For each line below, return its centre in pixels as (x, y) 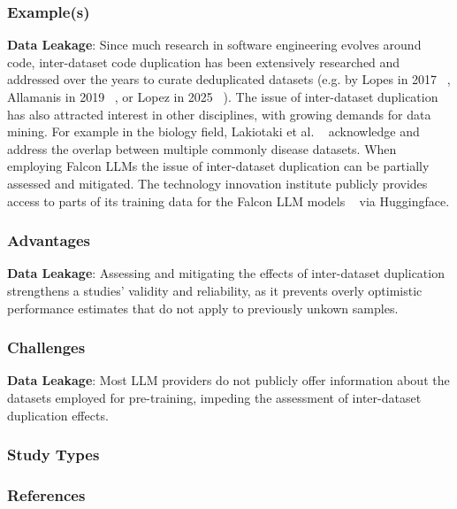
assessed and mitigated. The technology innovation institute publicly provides (217, 183)
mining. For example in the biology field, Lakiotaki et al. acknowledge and (213, 131)
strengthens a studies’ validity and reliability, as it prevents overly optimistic (215, 290)
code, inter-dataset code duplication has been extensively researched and (204, 62)
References (46, 494)
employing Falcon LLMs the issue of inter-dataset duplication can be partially (218, 166)
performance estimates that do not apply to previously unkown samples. (203, 308)
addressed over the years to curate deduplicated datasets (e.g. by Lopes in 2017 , (229, 79)
